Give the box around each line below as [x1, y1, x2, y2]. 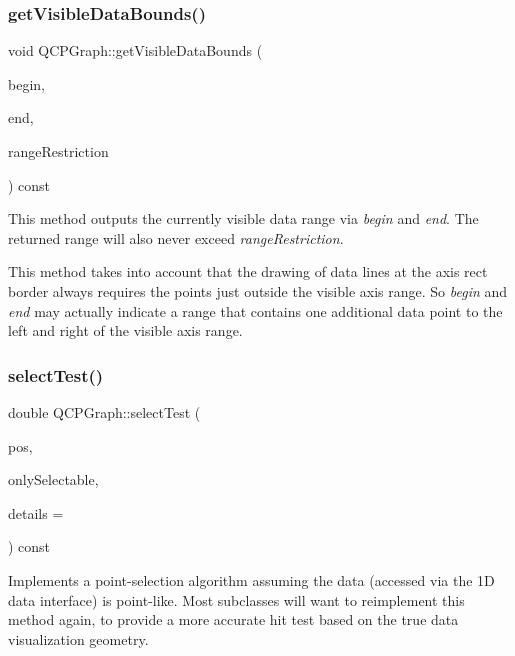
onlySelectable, [8, 469, 99, 490]
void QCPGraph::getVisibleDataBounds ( [8, 40, 263, 61]
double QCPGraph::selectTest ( [8, 401, 201, 422]
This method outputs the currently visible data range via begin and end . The [8, 208, 479, 229]
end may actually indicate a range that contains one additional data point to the [8, 300, 503, 321]
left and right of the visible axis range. [8, 320, 243, 341]
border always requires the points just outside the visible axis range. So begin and [8, 280, 508, 301]
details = [8, 502, 64, 523]
